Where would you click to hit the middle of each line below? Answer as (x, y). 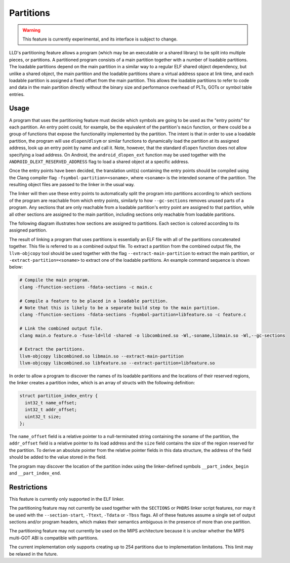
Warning (31, 30)
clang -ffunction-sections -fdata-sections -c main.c (86, 287)
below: (16, 267)
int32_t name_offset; (51, 403)
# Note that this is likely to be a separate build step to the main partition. (120, 308)
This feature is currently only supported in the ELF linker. (67, 499)
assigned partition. (28, 230)
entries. (17, 94)
